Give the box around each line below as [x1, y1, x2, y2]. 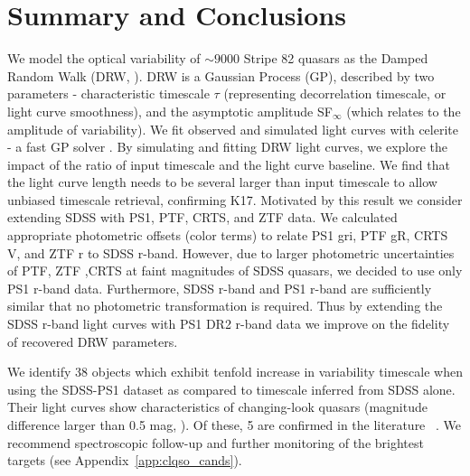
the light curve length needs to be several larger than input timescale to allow [7, 173, 437, 191]
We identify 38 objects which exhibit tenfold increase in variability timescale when [7, 362, 463, 381]
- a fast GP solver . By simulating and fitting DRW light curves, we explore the [7, 137, 448, 156]
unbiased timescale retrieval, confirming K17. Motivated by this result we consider [7, 190, 463, 209]
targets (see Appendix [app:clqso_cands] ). [7, 451, 242, 470]
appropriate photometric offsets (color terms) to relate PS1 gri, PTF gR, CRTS [7, 226, 448, 245]
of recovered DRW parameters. [7, 331, 178, 350]
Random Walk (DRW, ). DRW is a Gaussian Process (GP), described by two [7, 66, 435, 85]
